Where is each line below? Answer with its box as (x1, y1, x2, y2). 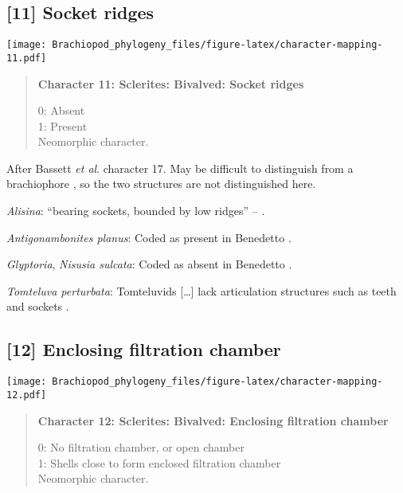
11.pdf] (6, 52, 47, 64)
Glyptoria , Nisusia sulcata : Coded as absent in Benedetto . (6, 256, 292, 272)
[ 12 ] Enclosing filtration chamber (6, 337, 281, 362)
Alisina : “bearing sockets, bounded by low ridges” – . (6, 202, 265, 219)
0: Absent (37, 102, 85, 119)
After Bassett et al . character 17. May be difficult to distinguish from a (6, 159, 354, 176)
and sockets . (6, 298, 69, 315)
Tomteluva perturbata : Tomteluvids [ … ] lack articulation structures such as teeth (6, 282, 397, 299)
